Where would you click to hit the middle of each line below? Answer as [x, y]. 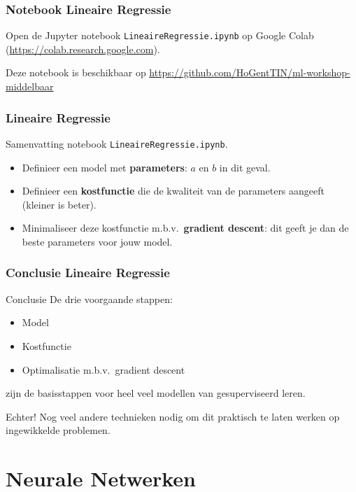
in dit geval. [245, 167]
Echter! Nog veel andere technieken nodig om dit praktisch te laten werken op [173, 416]
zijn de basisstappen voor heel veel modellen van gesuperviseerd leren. [156, 393]
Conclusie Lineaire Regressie [88, 273]
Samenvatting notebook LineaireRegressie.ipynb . [117, 143]
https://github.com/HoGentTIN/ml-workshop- [250, 72]
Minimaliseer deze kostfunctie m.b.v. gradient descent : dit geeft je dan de [185, 228]
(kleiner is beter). [59, 204]
